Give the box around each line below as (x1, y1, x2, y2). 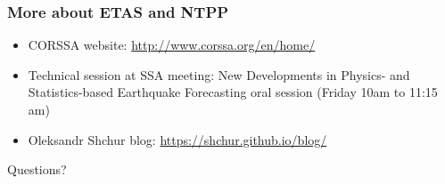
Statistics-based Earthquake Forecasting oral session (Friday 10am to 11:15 (28, 83, 438, 101)
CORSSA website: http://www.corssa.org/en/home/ (28, 36, 316, 54)
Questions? (7, 160, 67, 179)
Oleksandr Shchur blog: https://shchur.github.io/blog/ (28, 130, 327, 148)
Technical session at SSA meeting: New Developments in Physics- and (28, 65, 410, 84)
